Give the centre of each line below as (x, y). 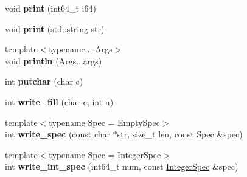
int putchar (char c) (44, 81)
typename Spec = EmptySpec (104, 122)
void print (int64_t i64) (50, 8)
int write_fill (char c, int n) (59, 101)
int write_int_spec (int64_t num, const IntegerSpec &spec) (122, 166)
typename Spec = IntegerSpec (105, 154)
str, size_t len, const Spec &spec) (180, 134)
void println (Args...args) (54, 61)
